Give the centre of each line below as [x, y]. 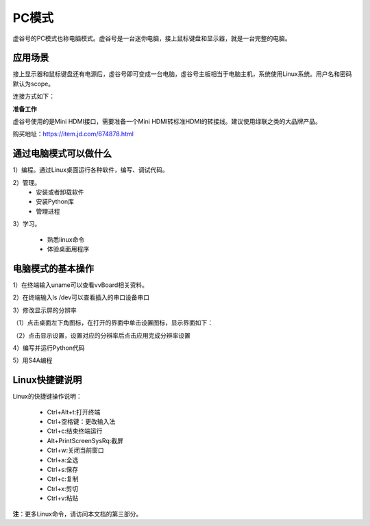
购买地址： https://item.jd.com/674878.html [73, 134]
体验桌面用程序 [68, 249]
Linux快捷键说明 [47, 380]
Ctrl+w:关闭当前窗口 [75, 450]
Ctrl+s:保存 [63, 469]
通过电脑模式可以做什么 [62, 154]
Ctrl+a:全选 [63, 460]
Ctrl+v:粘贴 [63, 498]
